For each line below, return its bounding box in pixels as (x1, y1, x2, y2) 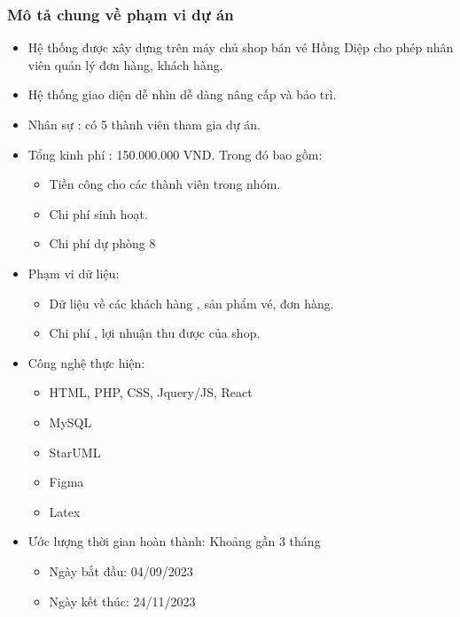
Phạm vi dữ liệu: (27, 263, 120, 282)
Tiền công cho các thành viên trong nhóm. (49, 175, 281, 193)
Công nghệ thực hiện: (27, 353, 145, 371)
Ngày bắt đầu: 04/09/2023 (49, 561, 193, 580)
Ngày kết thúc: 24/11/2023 (49, 591, 196, 610)
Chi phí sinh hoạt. (49, 204, 148, 223)
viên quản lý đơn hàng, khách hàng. (27, 55, 223, 74)
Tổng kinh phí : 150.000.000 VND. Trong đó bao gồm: (27, 144, 323, 163)
